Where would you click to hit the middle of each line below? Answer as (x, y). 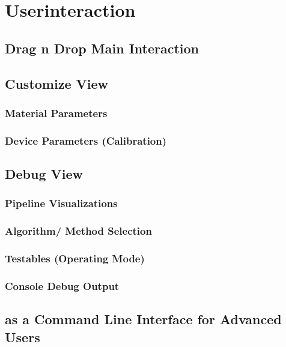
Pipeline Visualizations (61, 203)
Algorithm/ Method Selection (78, 231)
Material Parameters (56, 113)
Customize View (56, 83)
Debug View (44, 174)
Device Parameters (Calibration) (86, 140)
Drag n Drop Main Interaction (102, 48)
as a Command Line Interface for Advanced (143, 319)
